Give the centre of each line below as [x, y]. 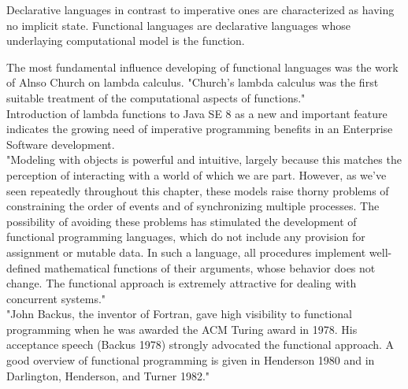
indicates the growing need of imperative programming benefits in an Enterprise [200, 129]
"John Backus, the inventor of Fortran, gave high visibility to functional [179, 314]
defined [24, 267]
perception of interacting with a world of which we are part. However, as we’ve [197, 174]
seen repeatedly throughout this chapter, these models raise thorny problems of [198, 190]
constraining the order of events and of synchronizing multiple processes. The [193, 206]
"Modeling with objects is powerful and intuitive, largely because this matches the [204, 159]
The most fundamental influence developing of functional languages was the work [202, 67]
